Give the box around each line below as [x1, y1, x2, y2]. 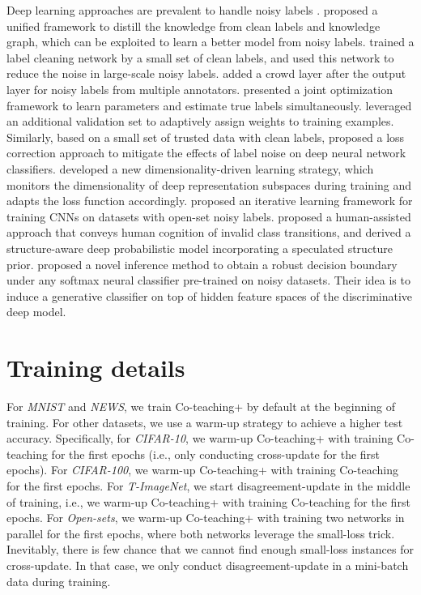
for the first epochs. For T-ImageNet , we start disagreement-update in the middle [6, 477, 410, 494]
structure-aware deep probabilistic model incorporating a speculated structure [6, 239, 393, 256]
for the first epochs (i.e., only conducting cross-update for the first [51, 445, 381, 462]
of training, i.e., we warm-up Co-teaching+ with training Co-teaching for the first [6, 493, 410, 510]
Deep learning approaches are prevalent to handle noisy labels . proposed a [6, 2, 378, 18]
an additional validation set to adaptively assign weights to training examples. [6, 113, 394, 130]
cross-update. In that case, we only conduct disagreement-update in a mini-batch [6, 556, 409, 573]
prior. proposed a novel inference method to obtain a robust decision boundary [6, 255, 398, 272]
